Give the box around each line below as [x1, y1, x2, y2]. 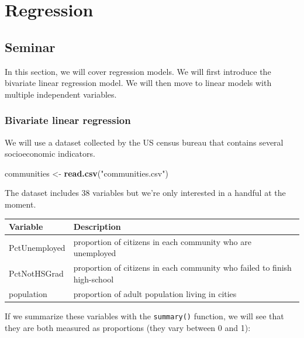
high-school [73, 273, 114, 285]
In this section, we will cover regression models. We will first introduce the [5, 65, 271, 77]
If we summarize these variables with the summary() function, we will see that [5, 309, 284, 322]
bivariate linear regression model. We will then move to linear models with [5, 77, 272, 89]
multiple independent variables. [5, 88, 117, 100]
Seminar [5, 37, 56, 56]
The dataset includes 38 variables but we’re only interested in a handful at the [5, 187, 286, 199]
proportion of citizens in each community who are [73, 235, 251, 247]
